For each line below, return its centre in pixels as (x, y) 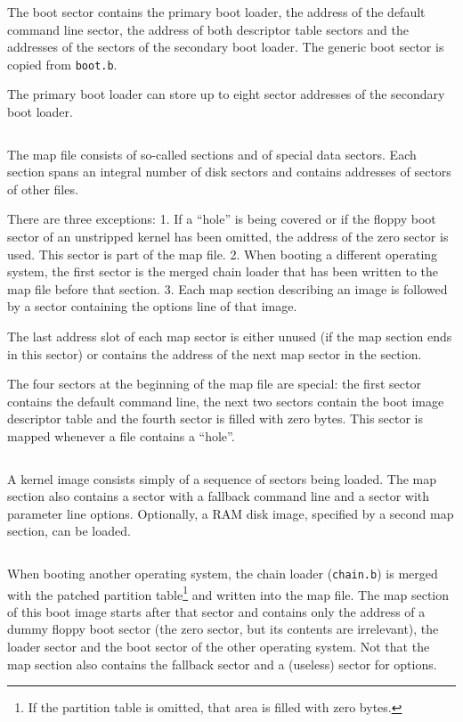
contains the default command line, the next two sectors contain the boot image (226, 401)
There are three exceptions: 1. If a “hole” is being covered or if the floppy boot (222, 219)
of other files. (43, 189)
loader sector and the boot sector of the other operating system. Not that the (219, 646)
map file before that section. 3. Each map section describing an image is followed (227, 288)
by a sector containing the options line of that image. (152, 306)
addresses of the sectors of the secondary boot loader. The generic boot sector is (226, 47)
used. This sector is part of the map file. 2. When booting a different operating (223, 254)
